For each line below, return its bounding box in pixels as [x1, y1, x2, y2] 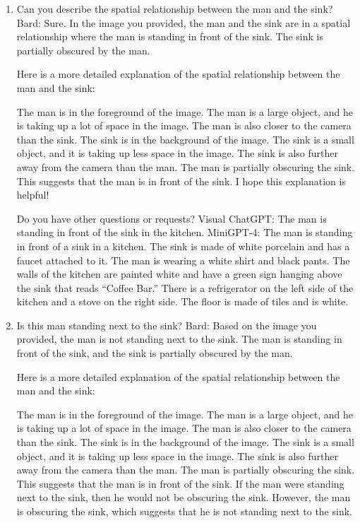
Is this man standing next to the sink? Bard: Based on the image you [16, 317, 317, 332]
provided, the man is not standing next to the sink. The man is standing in [16, 331, 342, 346]
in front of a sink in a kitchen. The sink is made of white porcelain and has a [16, 238, 350, 253]
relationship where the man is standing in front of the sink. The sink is [16, 29, 324, 44]
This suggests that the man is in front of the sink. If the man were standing [16, 476, 344, 490]
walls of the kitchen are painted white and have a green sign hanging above [16, 266, 342, 281]
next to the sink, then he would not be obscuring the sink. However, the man [16, 490, 351, 505]
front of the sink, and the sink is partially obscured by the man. [16, 346, 293, 360]
